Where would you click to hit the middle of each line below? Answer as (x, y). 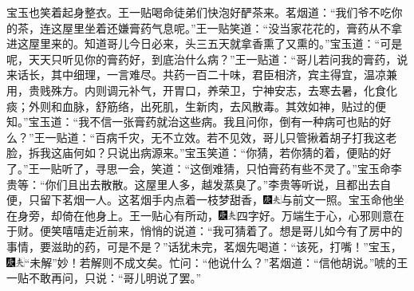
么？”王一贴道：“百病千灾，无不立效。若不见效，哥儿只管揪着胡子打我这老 (202, 137)
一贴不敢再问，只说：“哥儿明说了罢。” (104, 278)
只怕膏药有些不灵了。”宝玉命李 (324, 168)
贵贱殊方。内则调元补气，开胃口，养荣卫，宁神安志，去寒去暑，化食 (207, 90)
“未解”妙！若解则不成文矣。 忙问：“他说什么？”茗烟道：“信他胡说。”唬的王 (216, 262)
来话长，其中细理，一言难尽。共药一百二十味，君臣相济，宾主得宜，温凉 (196, 75)
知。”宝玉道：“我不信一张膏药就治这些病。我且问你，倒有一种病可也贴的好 (199, 122)
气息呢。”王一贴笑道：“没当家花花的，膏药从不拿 (277, 28)
